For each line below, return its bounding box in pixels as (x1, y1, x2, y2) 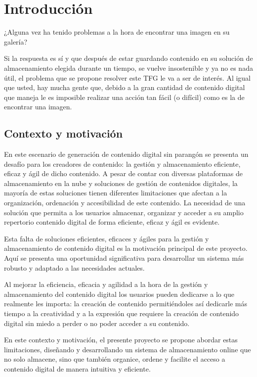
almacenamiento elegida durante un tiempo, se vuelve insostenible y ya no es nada (4, 62, 253, 73)
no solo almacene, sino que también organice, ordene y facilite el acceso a (4, 354, 225, 364)
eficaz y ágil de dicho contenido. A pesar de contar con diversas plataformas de (4, 168, 243, 179)
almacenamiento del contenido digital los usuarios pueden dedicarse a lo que (4, 288, 234, 299)
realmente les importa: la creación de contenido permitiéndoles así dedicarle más (4, 298, 248, 309)
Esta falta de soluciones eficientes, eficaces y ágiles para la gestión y (4, 233, 209, 243)
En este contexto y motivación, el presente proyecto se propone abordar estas (4, 334, 238, 345)
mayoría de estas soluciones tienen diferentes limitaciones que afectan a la (4, 188, 227, 198)
